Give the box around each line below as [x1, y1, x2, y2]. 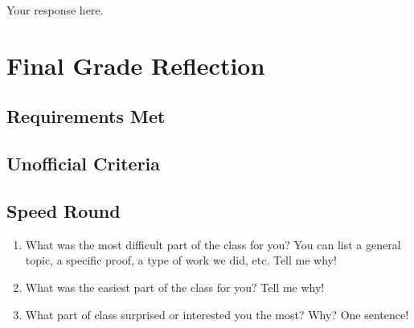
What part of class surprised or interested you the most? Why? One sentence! [25, 305, 409, 322]
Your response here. [6, 2, 104, 18]
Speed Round [6, 198, 121, 223]
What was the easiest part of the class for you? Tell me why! [25, 278, 325, 295]
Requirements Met [6, 104, 166, 129]
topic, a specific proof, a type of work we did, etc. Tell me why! [25, 252, 337, 269]
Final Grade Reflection [6, 48, 265, 81]
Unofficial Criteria [6, 151, 161, 176]
